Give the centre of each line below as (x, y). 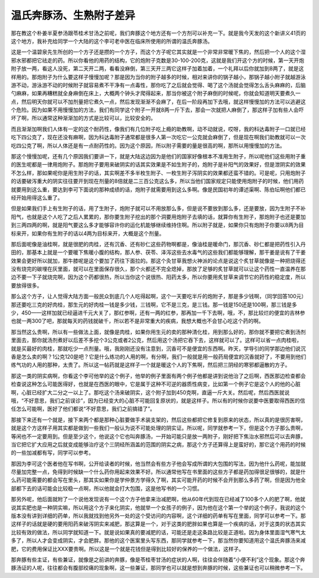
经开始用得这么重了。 (37, 197)
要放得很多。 (27, 285)
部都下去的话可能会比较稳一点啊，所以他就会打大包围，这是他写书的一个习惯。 (107, 488)
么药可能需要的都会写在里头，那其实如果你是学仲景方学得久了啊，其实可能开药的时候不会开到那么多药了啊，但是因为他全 (158, 480)
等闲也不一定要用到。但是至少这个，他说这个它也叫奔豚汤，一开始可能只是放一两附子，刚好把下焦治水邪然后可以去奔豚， (158, 436)
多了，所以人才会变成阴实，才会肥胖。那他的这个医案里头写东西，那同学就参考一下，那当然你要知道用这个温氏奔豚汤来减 (158, 541)
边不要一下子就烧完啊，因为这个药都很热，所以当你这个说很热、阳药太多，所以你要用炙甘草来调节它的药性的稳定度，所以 (158, 277)
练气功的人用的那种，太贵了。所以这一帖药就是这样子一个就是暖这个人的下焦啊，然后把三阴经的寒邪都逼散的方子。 (151, 365)
